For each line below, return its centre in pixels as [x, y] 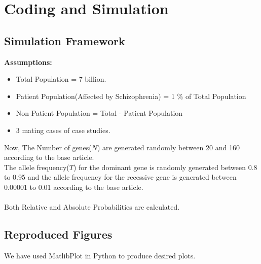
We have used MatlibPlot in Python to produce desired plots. [100, 255]
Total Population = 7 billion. [61, 79]
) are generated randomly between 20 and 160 [169, 147]
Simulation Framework [65, 40]
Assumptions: [28, 62]
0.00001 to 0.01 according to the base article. [74, 187]
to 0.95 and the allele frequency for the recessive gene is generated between [120, 177]
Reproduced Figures [58, 234]
